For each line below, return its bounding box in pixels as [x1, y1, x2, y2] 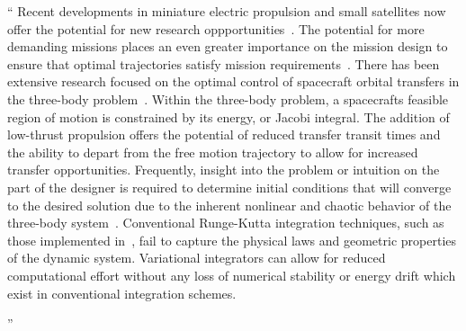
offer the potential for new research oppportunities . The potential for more [7, 19, 425, 38]
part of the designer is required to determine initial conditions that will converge [7, 177, 452, 196]
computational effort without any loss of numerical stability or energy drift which [7, 265, 456, 284]
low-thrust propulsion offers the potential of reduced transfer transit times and [7, 125, 441, 144]
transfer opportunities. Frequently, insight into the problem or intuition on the [7, 160, 440, 179]
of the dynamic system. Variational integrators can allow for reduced [7, 248, 386, 267]
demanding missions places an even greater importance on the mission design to [7, 37, 448, 56]
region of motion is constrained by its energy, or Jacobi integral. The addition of [7, 107, 450, 126]
